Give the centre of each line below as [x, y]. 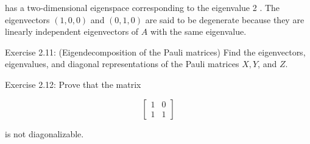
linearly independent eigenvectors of [72, 31]
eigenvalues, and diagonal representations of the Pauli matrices [122, 64]
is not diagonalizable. [44, 133]
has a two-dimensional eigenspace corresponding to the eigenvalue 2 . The [143, 7]
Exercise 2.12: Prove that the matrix [73, 84]
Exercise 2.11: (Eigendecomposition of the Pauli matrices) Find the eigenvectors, [155, 52]
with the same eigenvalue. [198, 31]
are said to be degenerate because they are [225, 19]
